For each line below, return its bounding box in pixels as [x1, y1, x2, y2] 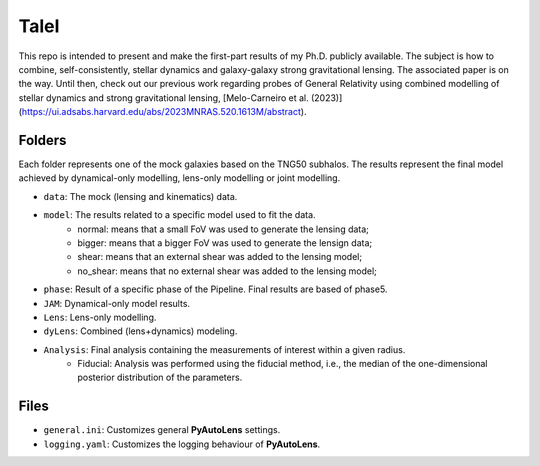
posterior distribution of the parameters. [77, 371, 243, 384]
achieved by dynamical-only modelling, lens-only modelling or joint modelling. [18, 172, 341, 184]
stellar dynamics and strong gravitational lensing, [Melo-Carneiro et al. [18, 91, 309, 104]
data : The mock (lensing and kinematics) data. [43, 190, 238, 202]
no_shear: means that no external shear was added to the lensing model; [77, 265, 377, 277]
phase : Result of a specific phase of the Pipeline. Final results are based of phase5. [43, 283, 388, 295]
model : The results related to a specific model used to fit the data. [43, 209, 316, 221]
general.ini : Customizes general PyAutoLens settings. [43, 424, 281, 436]
